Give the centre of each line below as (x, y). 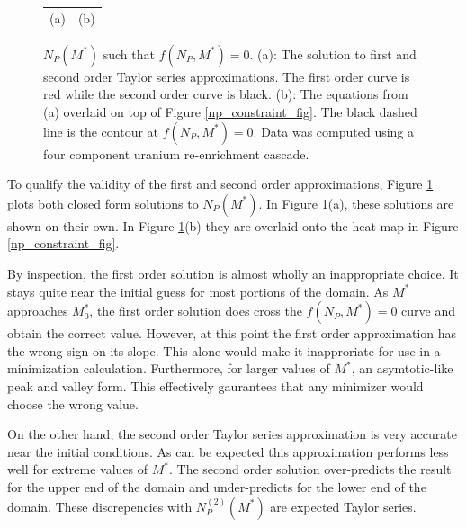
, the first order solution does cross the (196, 311)
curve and (429, 311)
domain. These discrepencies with (100, 506)
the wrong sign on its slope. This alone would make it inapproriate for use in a (224, 350)
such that (129, 54)
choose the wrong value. (73, 403)
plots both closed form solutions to (103, 203)
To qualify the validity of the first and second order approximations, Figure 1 (220, 184)
